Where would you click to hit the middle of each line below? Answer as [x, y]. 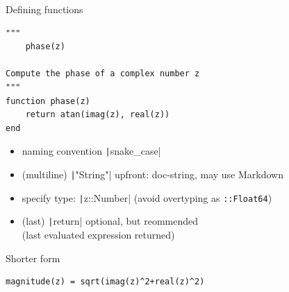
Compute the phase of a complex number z [103, 74]
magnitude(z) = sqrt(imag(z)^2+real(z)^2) [105, 282]
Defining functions [44, 9]
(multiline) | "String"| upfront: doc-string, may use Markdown [152, 174]
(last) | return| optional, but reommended [110, 221]
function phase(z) [48, 101]
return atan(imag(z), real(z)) [98, 115]
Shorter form [33, 258]
